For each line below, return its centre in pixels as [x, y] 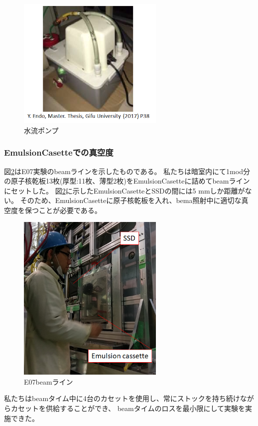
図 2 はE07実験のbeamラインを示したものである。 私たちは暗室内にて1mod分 [127, 171]
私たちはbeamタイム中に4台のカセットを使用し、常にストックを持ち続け [122, 398]
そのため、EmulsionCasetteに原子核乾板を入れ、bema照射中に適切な [131, 200]
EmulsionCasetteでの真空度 [59, 152]
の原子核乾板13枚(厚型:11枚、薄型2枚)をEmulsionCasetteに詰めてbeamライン [127, 181]
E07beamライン [49, 381]
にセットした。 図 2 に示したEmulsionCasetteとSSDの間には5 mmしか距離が [125, 190]
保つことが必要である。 [63, 210]
